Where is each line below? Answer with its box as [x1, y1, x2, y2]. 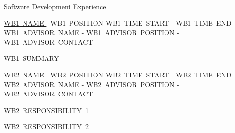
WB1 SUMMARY [4, 53, 59, 63]
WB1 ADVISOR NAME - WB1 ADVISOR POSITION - [4, 27, 179, 38]
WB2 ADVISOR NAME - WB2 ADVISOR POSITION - [4, 79, 179, 89]
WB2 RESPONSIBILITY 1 [4, 105, 89, 115]
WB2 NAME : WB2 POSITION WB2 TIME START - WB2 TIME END [4, 69, 232, 79]
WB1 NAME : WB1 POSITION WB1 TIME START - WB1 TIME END [4, 18, 232, 28]
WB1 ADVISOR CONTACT [4, 37, 93, 47]
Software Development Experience [4, 1, 106, 11]
